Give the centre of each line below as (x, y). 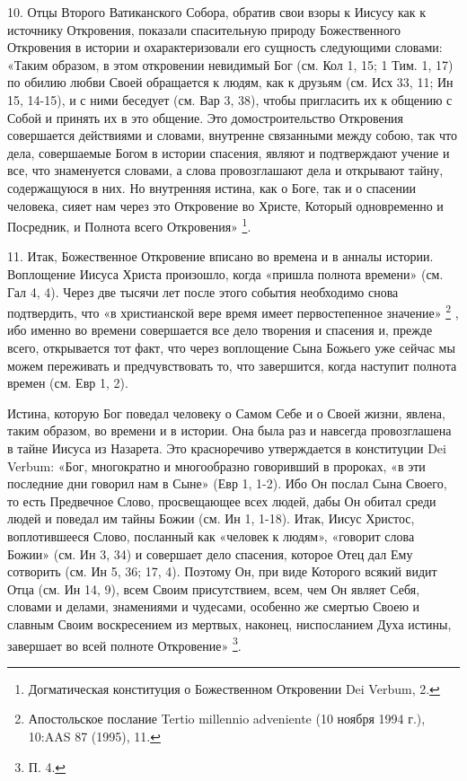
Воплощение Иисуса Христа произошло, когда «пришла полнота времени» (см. (225, 273)
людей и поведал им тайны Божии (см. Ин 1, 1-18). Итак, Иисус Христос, (211, 518)
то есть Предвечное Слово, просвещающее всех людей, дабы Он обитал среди (222, 500)
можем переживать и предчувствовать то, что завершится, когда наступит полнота (232, 365)
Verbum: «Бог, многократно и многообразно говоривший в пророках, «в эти (216, 465)
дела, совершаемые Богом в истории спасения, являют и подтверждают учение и (229, 152)
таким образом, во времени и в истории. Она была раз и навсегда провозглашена (229, 430)
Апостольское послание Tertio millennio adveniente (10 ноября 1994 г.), (227, 719)
